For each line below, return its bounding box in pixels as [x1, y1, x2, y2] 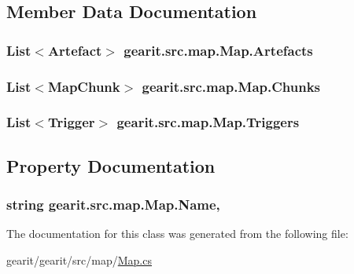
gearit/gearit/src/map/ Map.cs [6, 251, 152, 268]
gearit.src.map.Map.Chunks [142, 76, 320, 96]
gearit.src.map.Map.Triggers [116, 112, 300, 132]
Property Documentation [6, 153, 216, 177]
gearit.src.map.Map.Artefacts [124, 40, 313, 60]
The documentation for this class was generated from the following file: [6, 225, 348, 242]
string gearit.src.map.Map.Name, [6, 195, 220, 214]
